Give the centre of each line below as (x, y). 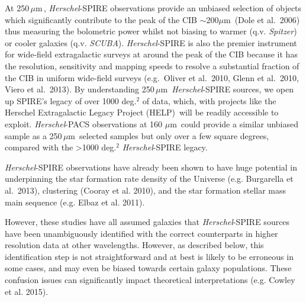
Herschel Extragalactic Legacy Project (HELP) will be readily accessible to (142, 112)
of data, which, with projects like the (209, 100)
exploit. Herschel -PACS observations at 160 (84, 123)
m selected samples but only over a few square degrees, (169, 135)
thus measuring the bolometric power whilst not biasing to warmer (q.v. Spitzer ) (151, 31)
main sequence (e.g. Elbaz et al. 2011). (75, 202)
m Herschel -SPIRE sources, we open (227, 89)
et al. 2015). (27, 291)
